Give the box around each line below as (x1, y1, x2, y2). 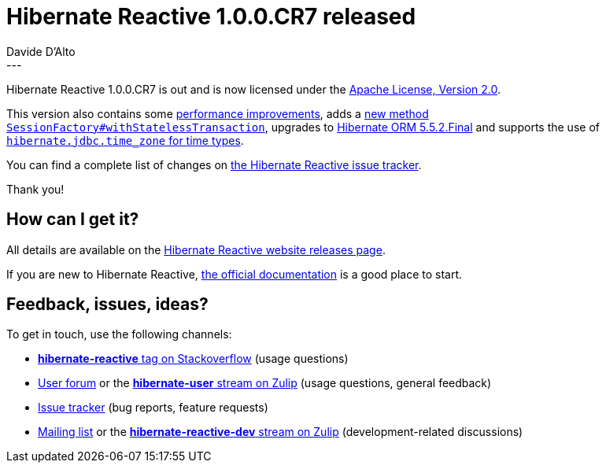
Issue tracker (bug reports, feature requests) (38, 401, 268, 415)
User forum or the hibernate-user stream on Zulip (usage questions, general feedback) (38, 376, 492, 390)
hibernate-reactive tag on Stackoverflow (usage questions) (38, 352, 349, 366)
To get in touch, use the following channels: (6, 327, 232, 342)
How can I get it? (6, 209, 139, 230)
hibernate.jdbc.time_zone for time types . (6, 133, 244, 147)
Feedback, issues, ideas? (6, 294, 209, 315)
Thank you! (6, 182, 65, 196)
